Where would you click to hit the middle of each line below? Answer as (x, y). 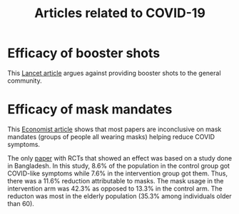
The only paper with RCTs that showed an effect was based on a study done (120, 158)
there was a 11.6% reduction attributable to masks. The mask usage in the (116, 180)
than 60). (21, 203)
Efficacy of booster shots (84, 53)
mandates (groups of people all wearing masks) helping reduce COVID (111, 136)
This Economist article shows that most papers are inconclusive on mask (115, 129)
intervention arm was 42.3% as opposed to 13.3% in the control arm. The (115, 188)
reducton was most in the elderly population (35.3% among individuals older (119, 196)
